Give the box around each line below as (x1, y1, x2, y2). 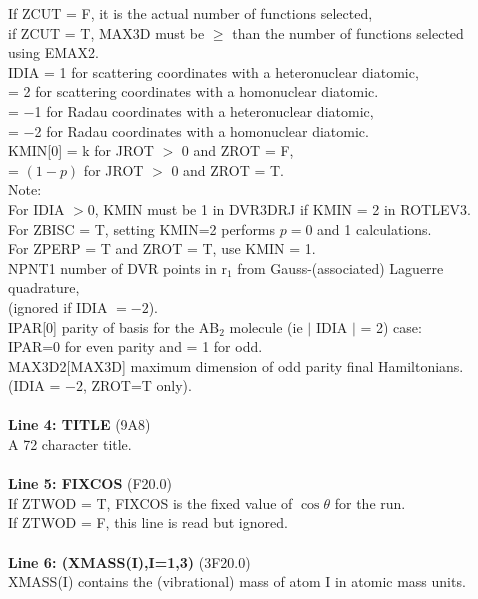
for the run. (334, 492, 406, 513)
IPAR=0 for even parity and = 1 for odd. (8, 336, 263, 357)
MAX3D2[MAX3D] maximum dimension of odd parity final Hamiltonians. (8, 355, 464, 376)
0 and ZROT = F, (181, 140, 294, 161)
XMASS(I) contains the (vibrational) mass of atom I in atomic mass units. (8, 571, 466, 592)
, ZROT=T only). (82, 375, 192, 396)
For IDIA (8, 198, 65, 219)
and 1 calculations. (317, 218, 432, 239)
